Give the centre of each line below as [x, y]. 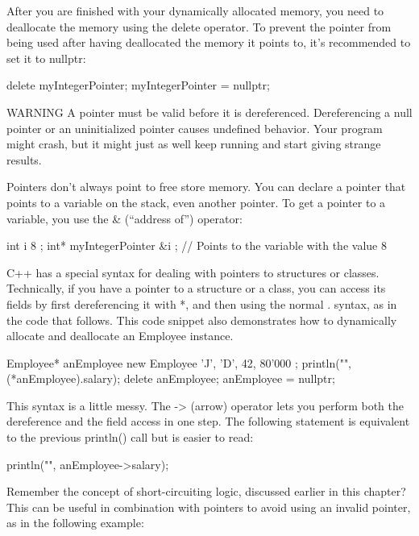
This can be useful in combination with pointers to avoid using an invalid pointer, [209, 507]
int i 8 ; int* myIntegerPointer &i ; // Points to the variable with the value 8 [197, 245]
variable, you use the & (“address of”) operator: [124, 218]
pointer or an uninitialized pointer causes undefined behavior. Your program [195, 128]
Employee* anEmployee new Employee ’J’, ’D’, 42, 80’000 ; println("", [179, 362]
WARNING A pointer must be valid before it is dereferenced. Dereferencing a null [209, 112]
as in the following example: [75, 523]
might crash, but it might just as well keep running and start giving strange [194, 144]
